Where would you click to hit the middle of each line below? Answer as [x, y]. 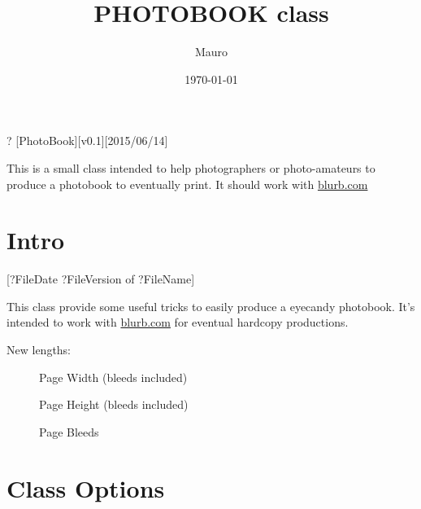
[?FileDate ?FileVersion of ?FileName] [101, 279]
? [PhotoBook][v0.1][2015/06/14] [87, 140]
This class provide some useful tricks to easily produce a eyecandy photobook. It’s [211, 306]
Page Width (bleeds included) [113, 377]
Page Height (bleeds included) [114, 404]
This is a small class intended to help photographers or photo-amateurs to [191, 167]
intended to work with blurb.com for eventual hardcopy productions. [178, 322]
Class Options [86, 487]
